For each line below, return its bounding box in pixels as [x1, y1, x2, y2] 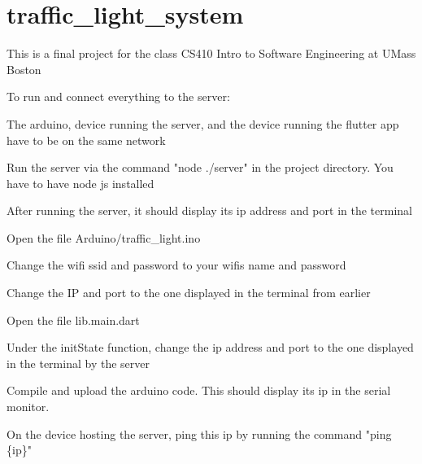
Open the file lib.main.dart [7, 311, 140, 328]
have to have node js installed [7, 174, 154, 191]
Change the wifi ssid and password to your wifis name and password [7, 256, 346, 274]
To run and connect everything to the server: [7, 88, 230, 105]
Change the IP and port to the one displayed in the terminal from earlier [7, 284, 371, 301]
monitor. [7, 398, 50, 415]
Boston [7, 60, 41, 77]
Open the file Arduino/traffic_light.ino [7, 229, 201, 246]
